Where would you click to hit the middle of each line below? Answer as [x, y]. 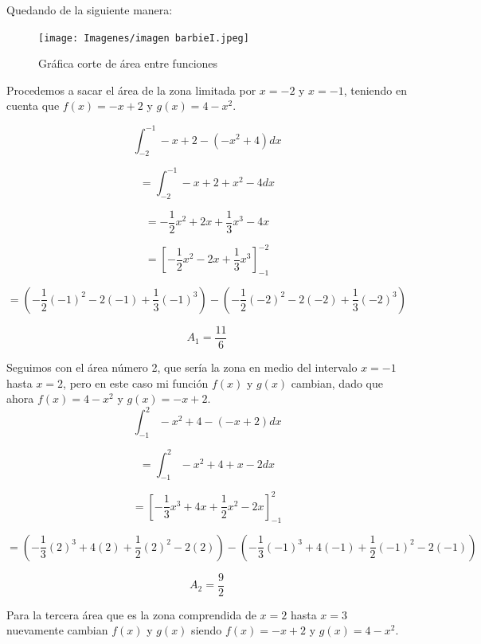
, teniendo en [375, 90]
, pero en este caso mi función [136, 382]
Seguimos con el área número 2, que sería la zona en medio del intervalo [182, 367]
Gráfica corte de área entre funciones [128, 63]
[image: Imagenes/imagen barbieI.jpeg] [144, 38]
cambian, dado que [337, 382]
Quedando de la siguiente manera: [90, 10]
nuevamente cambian [57, 630]
